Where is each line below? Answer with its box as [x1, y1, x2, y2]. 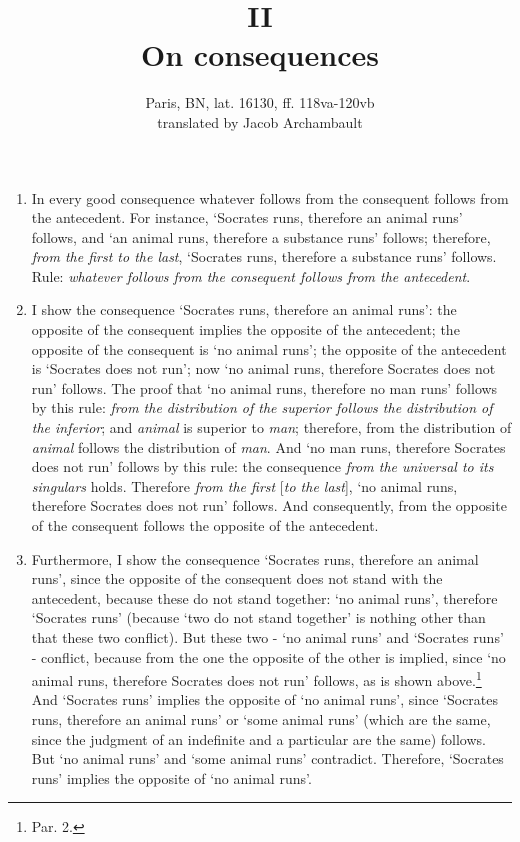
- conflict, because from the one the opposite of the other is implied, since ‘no [31, 646, 506, 667]
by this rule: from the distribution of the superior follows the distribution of [31, 397, 493, 418]
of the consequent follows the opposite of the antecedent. [31, 515, 379, 535]
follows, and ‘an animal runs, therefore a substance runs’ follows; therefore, [31, 226, 491, 247]
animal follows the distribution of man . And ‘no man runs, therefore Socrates [31, 436, 506, 457]
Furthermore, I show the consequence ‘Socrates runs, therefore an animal [31, 548, 479, 569]
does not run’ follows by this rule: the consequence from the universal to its [31, 456, 494, 477]
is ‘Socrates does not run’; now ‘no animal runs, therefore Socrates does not [31, 358, 496, 379]
